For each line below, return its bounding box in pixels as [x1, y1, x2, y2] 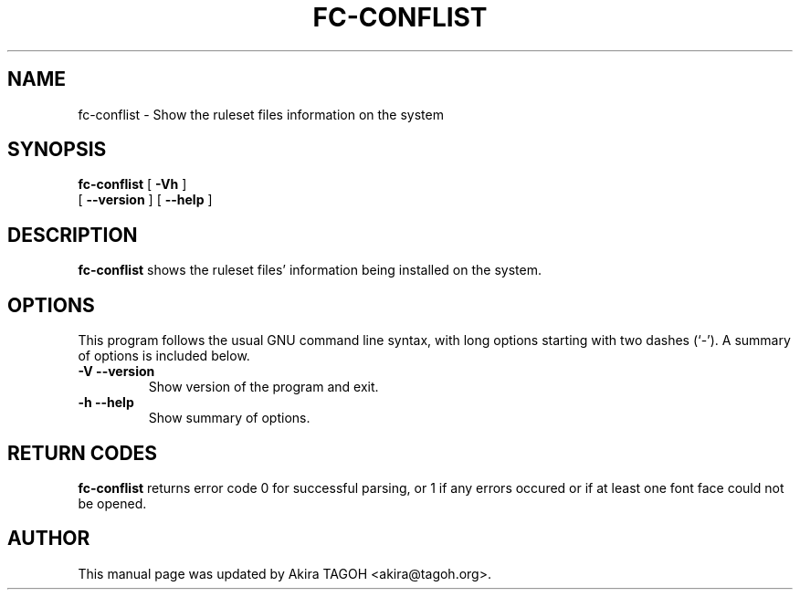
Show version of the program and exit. [148, 379, 379, 395]
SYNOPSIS [7, 138, 107, 162]
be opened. [78, 495, 147, 511]
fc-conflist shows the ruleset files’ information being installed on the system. [78, 262, 542, 278]
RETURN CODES [7, 441, 158, 465]
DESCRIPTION [7, 223, 138, 246]
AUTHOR [7, 527, 90, 550]
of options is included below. [78, 348, 250, 364]
